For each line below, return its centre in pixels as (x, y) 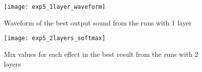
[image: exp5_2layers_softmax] (55, 38)
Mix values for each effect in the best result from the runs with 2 (101, 54)
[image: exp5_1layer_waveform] (55, 7)
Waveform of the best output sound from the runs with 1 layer (98, 22)
